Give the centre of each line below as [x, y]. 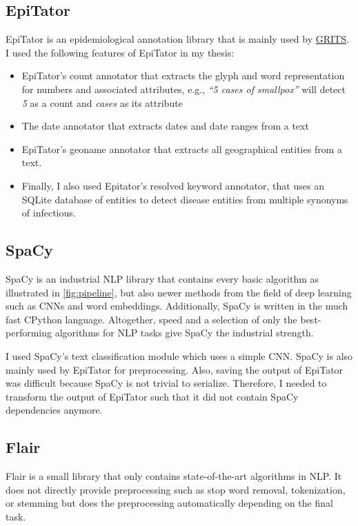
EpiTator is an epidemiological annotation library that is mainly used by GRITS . [177, 39]
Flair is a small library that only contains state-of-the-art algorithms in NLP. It [174, 476]
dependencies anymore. [54, 410]
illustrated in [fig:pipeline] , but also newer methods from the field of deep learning [179, 292]
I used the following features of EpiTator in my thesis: [120, 52]
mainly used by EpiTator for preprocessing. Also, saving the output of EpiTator [175, 369]
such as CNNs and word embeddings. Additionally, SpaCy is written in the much [177, 306]
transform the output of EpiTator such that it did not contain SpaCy [152, 396]
